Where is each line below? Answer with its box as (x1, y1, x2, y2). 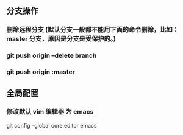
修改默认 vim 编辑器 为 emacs (6, 108, 94, 116)
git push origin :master (6, 67, 75, 76)
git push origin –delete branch (6, 51, 97, 60)
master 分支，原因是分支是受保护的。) (6, 35, 116, 43)
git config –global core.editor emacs (6, 122, 97, 129)
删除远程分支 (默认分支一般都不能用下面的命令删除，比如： (6, 26, 179, 34)
